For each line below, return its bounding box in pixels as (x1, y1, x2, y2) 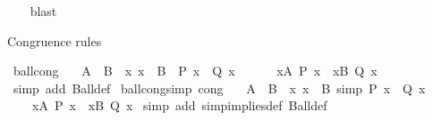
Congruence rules (7, 31, 102, 50)
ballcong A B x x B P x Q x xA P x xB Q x (13, 61, 378, 80)
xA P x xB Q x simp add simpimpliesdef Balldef (31, 96, 327, 115)
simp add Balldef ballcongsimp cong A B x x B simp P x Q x (13, 78, 426, 97)
